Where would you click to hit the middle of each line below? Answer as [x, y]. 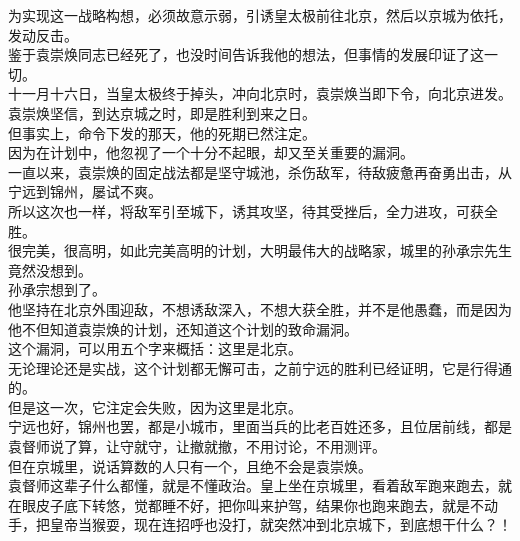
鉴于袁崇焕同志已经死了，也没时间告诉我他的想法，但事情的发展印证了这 [246, 54]
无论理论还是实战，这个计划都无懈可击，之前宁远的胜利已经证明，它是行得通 [260, 367]
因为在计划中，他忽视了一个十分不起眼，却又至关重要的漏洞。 [211, 152]
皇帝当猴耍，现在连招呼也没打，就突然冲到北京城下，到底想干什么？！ [280, 524]
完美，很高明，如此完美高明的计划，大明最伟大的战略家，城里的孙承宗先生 [266, 250]
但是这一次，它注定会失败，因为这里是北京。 [155, 406]
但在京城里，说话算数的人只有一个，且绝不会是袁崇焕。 [190, 465]
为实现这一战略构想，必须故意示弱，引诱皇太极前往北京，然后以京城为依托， [260, 15]
